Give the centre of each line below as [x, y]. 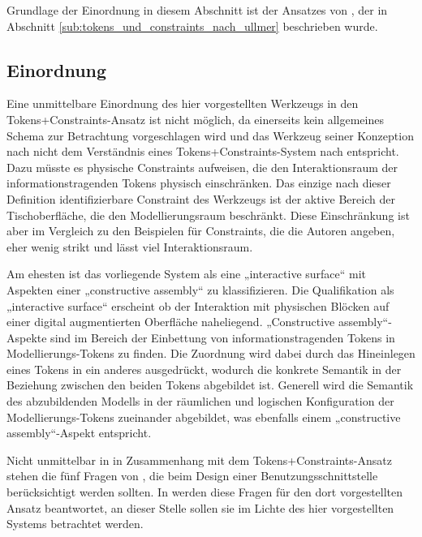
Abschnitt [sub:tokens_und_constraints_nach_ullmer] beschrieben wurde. [192, 26]
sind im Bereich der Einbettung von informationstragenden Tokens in [223, 337]
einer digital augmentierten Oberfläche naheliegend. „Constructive [171, 322]
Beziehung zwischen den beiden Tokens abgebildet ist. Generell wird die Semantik [210, 385]
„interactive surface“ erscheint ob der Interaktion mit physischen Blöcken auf [198, 305]
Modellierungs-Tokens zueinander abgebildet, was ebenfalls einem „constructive [204, 417]
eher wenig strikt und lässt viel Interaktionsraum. [130, 246]
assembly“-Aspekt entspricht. [79, 433]
